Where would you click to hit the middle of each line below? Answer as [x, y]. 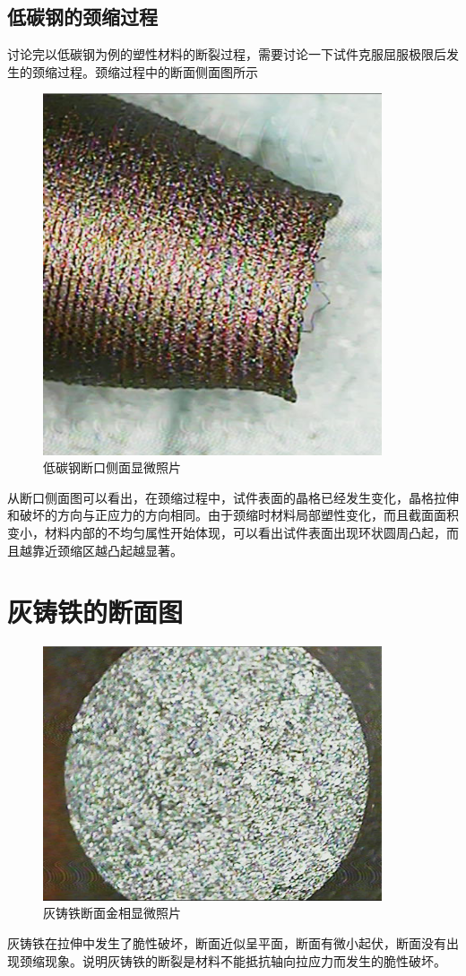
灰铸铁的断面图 [95, 612]
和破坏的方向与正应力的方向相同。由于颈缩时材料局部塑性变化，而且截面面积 [233, 515]
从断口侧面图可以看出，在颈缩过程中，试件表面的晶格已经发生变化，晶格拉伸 [233, 497]
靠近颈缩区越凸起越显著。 [107, 550]
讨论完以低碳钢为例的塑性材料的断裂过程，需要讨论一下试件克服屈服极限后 [227, 54]
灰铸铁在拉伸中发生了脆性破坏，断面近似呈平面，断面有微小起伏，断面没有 [227, 942]
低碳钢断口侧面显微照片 [112, 467]
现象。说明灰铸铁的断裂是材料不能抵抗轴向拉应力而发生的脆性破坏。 [245, 960]
